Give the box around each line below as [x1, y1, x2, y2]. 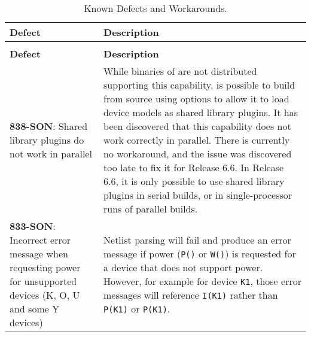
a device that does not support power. [103, 260, 263, 274]
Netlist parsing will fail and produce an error [103, 233, 291, 247]
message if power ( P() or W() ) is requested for [103, 247, 296, 260]
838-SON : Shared [10, 119, 88, 133]
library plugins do [10, 133, 84, 147]
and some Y [10, 302, 60, 315]
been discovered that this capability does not [103, 119, 291, 133]
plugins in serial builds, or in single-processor [103, 188, 292, 202]
